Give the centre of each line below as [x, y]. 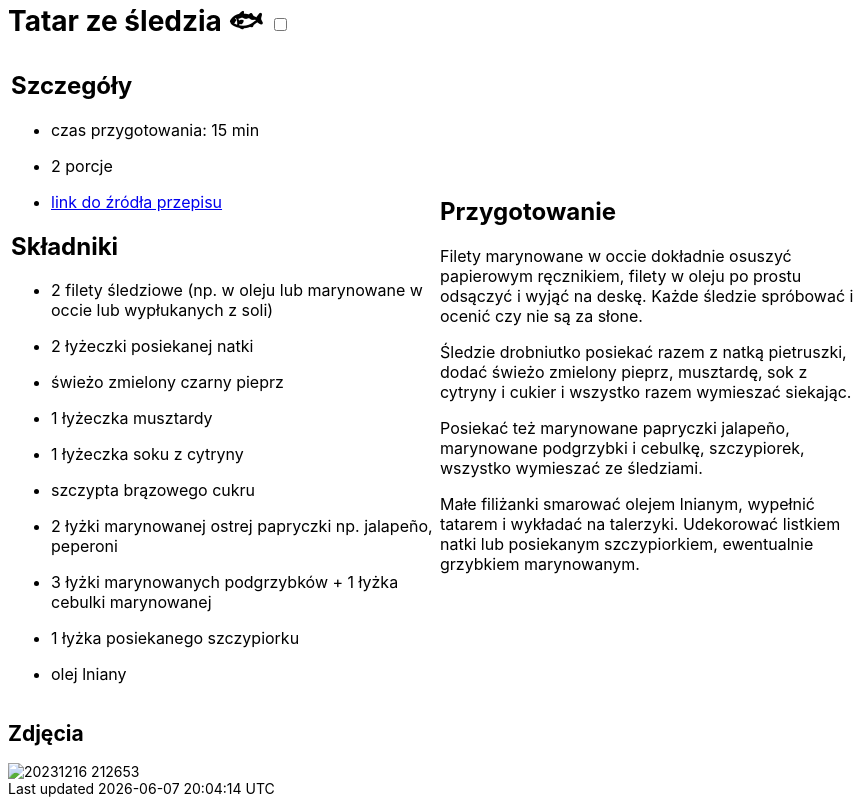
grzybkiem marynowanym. [540, 564]
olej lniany [89, 674]
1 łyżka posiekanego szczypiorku [175, 638]
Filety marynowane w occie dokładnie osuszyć [616, 256]
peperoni [84, 546]
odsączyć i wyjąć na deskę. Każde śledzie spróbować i [647, 296]
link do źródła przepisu [137, 201]
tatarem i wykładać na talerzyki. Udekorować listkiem [640, 524]
